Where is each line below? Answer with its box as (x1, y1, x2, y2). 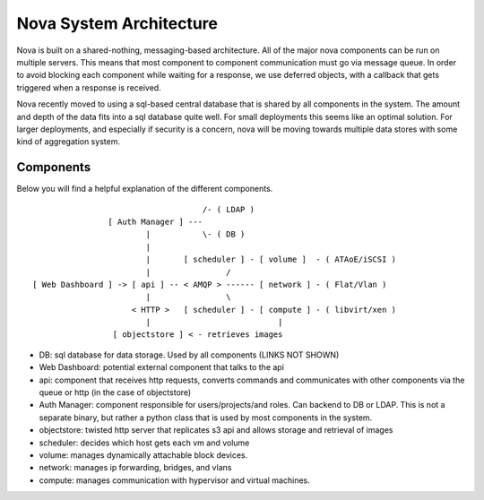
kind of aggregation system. (16, 136, 121, 147)
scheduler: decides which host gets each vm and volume (39, 437, 250, 448)
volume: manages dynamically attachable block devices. (39, 450, 248, 461)
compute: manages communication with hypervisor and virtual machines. (39, 475, 310, 486)
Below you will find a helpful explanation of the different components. (16, 184, 273, 194)
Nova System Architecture (16, 13, 219, 33)
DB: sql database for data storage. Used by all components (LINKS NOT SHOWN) (39, 349, 340, 360)
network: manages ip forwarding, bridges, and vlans (39, 462, 232, 473)
